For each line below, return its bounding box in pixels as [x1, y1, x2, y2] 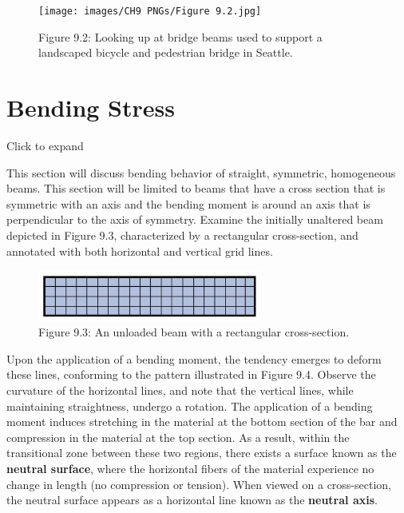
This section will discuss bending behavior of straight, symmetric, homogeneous [6, 164, 396, 181]
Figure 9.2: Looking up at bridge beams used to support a [38, 28, 323, 45]
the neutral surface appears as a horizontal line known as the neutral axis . [6, 491, 378, 508]
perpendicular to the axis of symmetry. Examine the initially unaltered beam [6, 211, 383, 228]
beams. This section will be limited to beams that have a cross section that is [6, 180, 386, 197]
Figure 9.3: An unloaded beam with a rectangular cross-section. [38, 324, 350, 340]
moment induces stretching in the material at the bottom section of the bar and [6, 413, 398, 430]
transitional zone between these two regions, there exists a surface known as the [6, 444, 397, 461]
